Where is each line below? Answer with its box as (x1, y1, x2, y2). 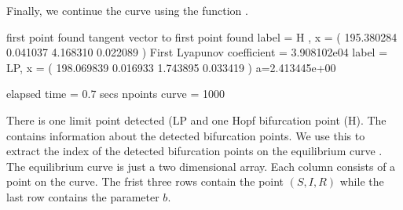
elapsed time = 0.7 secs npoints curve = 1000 (6, 85, 225, 102)
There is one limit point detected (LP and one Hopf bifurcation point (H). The (6, 111, 387, 128)
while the (339, 173, 384, 190)
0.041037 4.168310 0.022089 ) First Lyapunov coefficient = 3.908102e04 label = (6, 44, 388, 60)
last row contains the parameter (6, 188, 159, 205)
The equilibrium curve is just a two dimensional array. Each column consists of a (6, 157, 396, 174)
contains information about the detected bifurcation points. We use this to (6, 127, 365, 143)
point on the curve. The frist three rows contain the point (6, 173, 284, 190)
